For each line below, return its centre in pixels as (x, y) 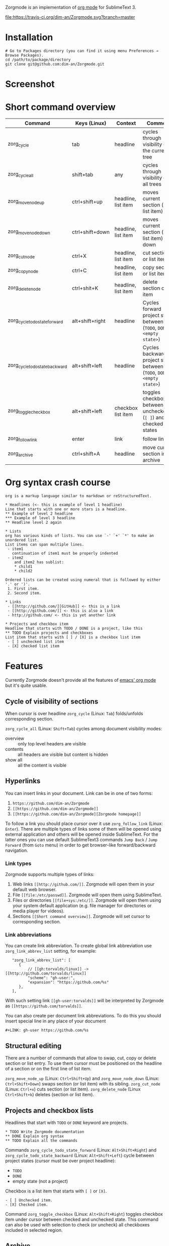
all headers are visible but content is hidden (63, 754)
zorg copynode (23, 270)
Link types (18, 863)
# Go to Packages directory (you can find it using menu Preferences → (82, 51)
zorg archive (20, 454)
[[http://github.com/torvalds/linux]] (46, 973)
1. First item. (23, 589)
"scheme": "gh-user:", (51, 978)
